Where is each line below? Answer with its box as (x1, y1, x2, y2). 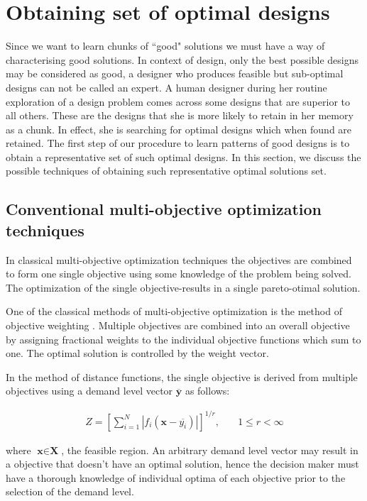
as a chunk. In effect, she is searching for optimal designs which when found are (6, 121, 352, 136)
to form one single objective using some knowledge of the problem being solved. (6, 266, 351, 281)
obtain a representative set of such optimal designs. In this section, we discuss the (6, 149, 361, 164)
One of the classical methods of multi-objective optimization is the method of (6, 304, 342, 319)
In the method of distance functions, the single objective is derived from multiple (6, 369, 358, 384)
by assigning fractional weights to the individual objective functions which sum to (6, 331, 361, 346)
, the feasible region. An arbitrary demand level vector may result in (61, 442, 358, 457)
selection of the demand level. (6, 484, 134, 499)
